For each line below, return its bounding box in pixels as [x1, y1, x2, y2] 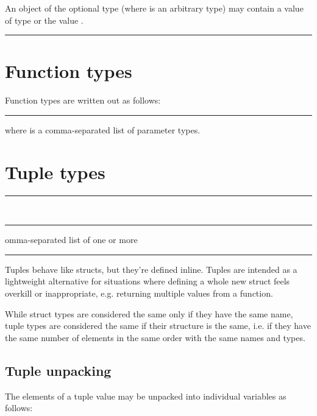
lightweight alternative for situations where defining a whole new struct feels [5, 275, 290, 287]
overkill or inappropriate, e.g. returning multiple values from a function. [5, 287, 273, 299]
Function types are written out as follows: [5, 94, 161, 107]
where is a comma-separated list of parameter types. [5, 123, 201, 136]
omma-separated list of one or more [5, 233, 138, 246]
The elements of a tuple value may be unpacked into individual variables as [5, 389, 287, 402]
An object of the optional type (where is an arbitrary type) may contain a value [5, 2, 304, 14]
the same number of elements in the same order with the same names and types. [5, 331, 305, 344]
